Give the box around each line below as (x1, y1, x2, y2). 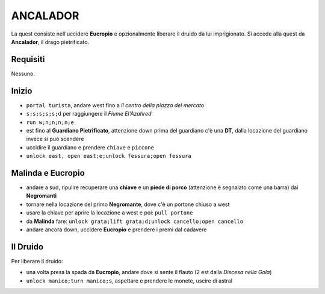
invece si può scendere (26, 136, 84, 143)
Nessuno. (11, 70, 36, 77)
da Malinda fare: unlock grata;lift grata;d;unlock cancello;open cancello (26, 217, 244, 225)
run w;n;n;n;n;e (26, 119, 75, 126)
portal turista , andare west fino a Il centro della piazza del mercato (26, 101, 205, 108)
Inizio (11, 86, 32, 96)
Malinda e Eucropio (11, 167, 85, 178)
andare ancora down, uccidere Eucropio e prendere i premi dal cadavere (26, 226, 207, 233)
